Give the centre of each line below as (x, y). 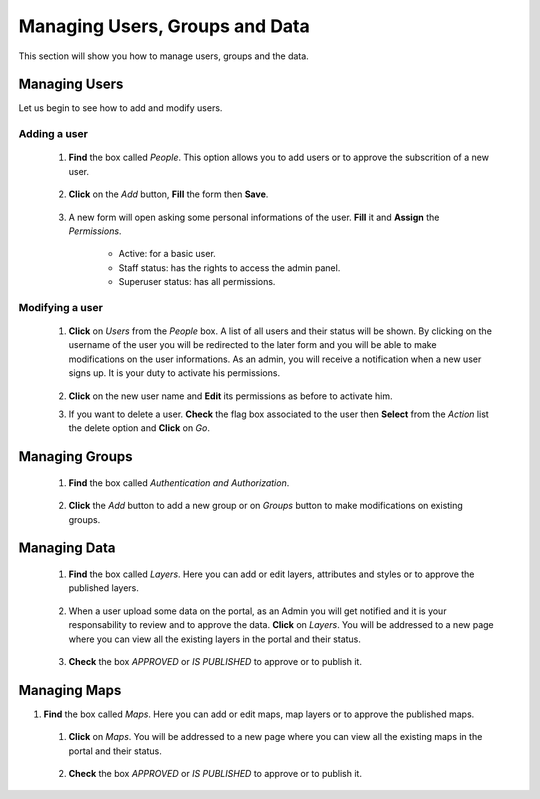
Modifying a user (61, 307)
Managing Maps (70, 690)
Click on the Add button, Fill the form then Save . (168, 194)
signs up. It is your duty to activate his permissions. (174, 373)
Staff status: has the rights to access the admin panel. (229, 267)
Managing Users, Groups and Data (164, 26)
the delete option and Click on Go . (139, 428)
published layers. (104, 588)
